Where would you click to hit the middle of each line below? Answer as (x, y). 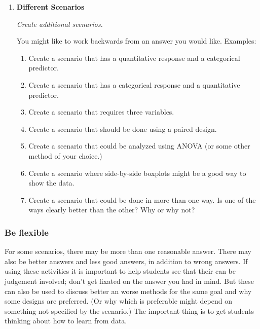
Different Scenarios (50, 7)
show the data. (51, 183)
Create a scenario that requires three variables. (101, 112)
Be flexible (27, 232)
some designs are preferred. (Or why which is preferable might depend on (118, 301)
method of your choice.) (65, 155)
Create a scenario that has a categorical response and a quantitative (134, 84)
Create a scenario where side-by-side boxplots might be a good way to (137, 173)
